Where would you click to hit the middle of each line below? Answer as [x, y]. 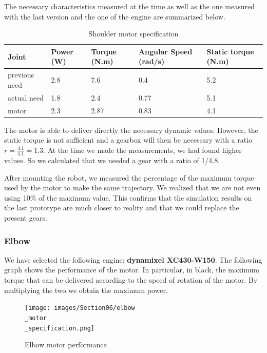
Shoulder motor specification [133, 34]
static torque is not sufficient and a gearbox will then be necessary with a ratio [128, 140]
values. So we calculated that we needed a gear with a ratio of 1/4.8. [112, 160]
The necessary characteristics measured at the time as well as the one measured [129, 6]
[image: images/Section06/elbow [80, 308]
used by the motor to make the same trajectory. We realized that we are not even [132, 188]
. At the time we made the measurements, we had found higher [142, 150]
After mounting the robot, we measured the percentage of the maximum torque [129, 177]
